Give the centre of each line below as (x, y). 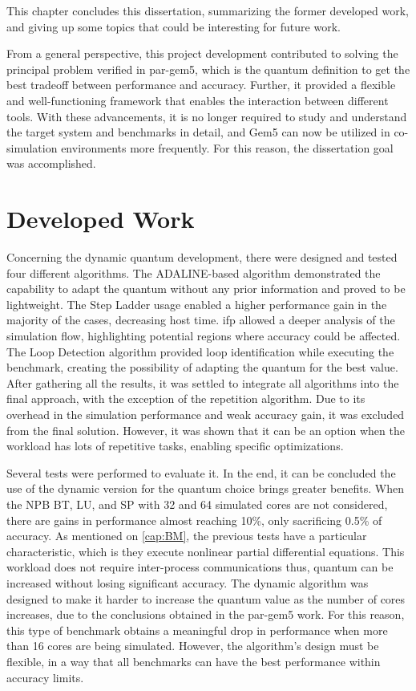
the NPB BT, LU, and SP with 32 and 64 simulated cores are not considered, (197, 504)
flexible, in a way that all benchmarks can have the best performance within (194, 661)
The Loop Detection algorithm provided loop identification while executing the (200, 351)
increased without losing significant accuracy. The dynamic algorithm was (188, 582)
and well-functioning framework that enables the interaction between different (198, 100)
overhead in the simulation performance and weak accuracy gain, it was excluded (206, 414)
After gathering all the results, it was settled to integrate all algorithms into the (203, 382)
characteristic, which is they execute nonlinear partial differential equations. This (206, 551)
